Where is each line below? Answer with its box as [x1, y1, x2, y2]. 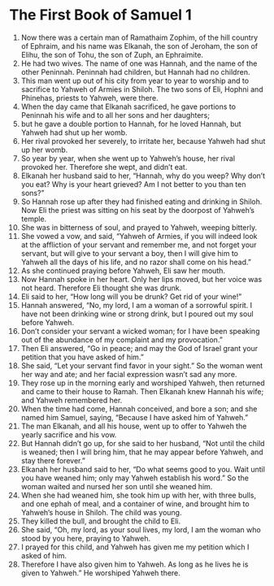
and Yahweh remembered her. [20, 395, 123, 405]
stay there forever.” [20, 455, 86, 465]
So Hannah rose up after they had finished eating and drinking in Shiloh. [20, 197, 263, 206]
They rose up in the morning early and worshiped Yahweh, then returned [20, 378, 265, 388]
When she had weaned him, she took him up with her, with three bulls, [20, 490, 257, 500]
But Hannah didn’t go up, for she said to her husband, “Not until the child [20, 438, 265, 448]
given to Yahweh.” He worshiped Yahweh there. [20, 567, 181, 578]
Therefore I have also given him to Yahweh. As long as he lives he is [20, 559, 249, 569]
